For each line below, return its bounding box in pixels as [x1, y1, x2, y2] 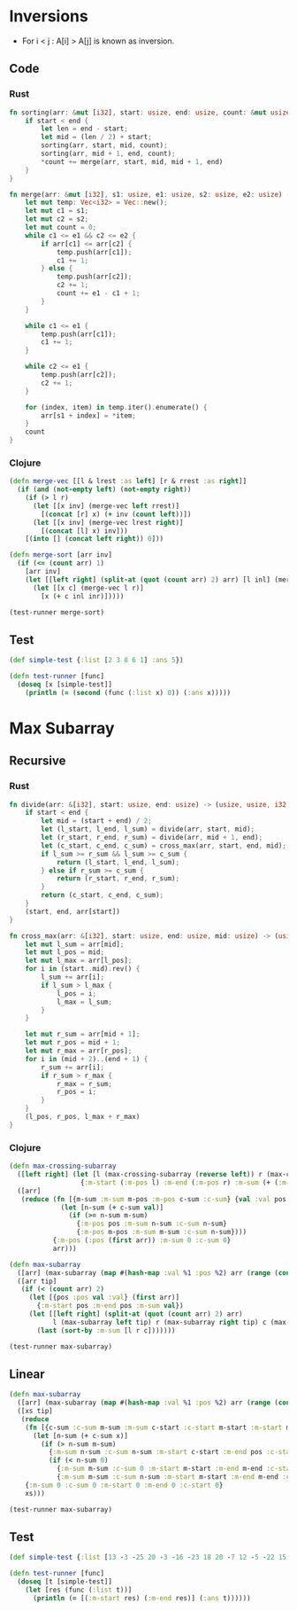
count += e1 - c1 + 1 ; [56, 289, 141, 298]
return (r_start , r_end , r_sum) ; [56, 874, 179, 883]
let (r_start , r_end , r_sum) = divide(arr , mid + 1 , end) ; [41, 833, 263, 842]
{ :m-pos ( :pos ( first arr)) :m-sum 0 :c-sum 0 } [52, 1236, 232, 1245]
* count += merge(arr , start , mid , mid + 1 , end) [41, 157, 224, 166]
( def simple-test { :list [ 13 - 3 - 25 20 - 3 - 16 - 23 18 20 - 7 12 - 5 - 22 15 [9, 1553, 287, 1562]
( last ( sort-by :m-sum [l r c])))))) [36, 1326, 176, 1335]
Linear [9, 1366, 46, 1381]
